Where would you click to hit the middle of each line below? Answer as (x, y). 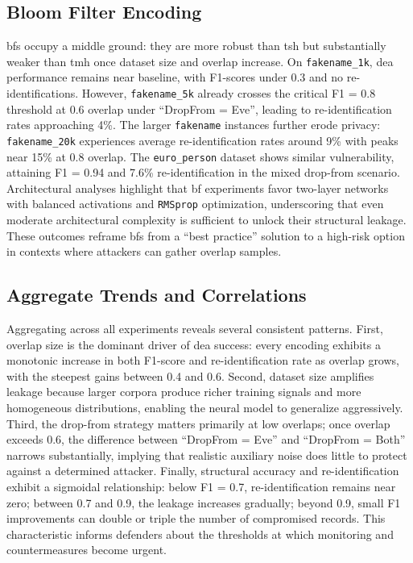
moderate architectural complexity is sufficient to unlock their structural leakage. (206, 220)
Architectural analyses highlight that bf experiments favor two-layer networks (198, 188)
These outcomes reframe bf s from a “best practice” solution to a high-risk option (206, 235)
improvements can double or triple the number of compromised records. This (196, 518)
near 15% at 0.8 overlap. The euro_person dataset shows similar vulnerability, (200, 156)
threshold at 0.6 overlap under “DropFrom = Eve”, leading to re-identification (199, 108)
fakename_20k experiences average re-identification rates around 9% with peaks (202, 140)
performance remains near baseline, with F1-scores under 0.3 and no (175, 77)
